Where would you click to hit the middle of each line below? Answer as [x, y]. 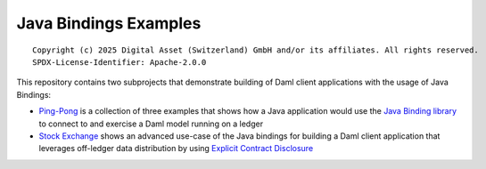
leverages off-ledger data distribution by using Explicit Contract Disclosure [176, 149]
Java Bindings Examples [109, 23]
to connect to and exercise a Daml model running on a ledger [151, 124]
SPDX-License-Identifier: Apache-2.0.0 [119, 62]
